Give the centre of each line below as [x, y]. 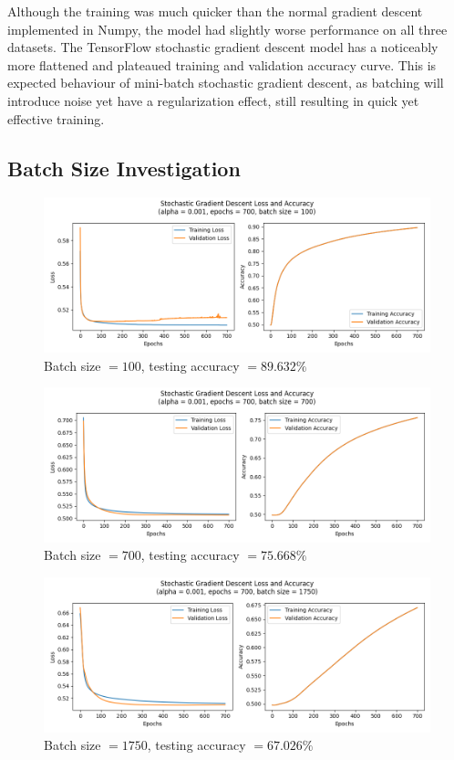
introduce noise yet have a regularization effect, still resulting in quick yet [213, 100]
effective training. [56, 118]
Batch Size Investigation [124, 168]
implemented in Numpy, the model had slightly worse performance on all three [227, 29]
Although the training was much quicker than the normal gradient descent [215, 11]
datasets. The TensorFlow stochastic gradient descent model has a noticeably [223, 47]
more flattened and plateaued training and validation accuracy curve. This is [222, 64]
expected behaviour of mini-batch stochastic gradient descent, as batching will [226, 83]
